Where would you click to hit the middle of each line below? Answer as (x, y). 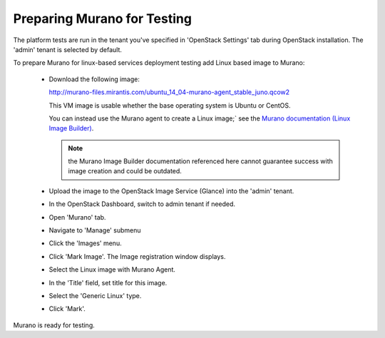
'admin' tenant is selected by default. (68, 49)
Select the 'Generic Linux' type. (95, 295)
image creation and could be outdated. (125, 171)
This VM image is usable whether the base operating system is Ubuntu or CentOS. (170, 105)
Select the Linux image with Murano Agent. (112, 270)
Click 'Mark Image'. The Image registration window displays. (137, 256)
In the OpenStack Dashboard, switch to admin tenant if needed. (142, 204)
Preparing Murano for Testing (103, 19)
